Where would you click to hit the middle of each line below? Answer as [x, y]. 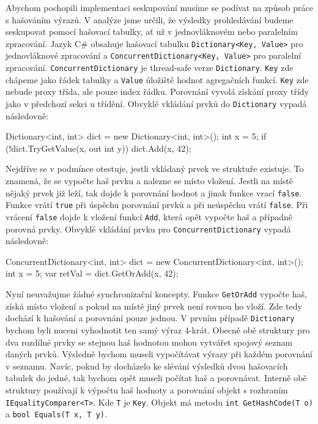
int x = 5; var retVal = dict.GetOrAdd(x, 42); [92, 273]
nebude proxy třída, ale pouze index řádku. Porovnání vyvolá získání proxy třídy [157, 91]
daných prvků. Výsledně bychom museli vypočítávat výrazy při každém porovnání [159, 354]
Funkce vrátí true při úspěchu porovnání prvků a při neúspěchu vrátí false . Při [157, 205]
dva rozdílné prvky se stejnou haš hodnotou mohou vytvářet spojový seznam [149, 342]
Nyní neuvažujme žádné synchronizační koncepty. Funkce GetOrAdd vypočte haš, [156, 294]
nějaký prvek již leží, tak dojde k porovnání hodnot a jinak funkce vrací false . [154, 192]
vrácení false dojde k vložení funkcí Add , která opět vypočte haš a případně [149, 216]
